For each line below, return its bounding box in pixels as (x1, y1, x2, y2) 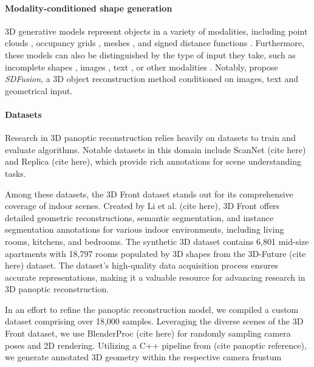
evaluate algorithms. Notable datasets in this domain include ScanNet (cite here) (5, 143, 306, 156)
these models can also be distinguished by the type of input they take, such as (5, 48, 296, 61)
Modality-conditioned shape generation (5, 1, 172, 14)
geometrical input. (5, 84, 73, 97)
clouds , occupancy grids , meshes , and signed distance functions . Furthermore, (5, 36, 304, 49)
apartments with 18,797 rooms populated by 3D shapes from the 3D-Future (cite (5, 247, 306, 259)
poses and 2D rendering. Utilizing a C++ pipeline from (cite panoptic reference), (5, 338, 307, 351)
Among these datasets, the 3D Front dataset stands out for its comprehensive (5, 187, 293, 200)
